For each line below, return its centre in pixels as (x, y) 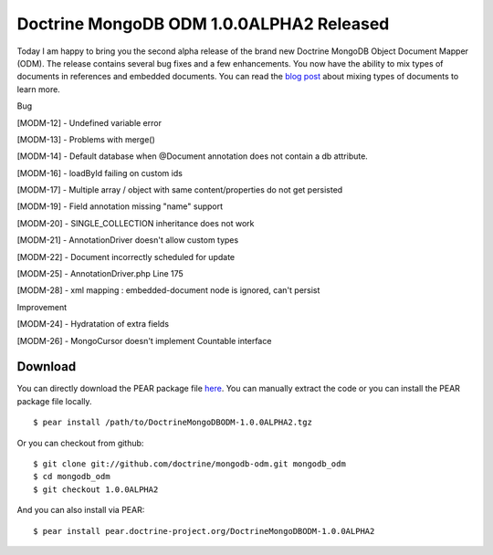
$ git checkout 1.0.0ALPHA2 (96, 489)
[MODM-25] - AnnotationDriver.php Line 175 (100, 274)
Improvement (42, 307)
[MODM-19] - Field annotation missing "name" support (120, 206)
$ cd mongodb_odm (72, 476)
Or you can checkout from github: (80, 443)
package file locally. (54, 401)
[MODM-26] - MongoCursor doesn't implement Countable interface (144, 340)
